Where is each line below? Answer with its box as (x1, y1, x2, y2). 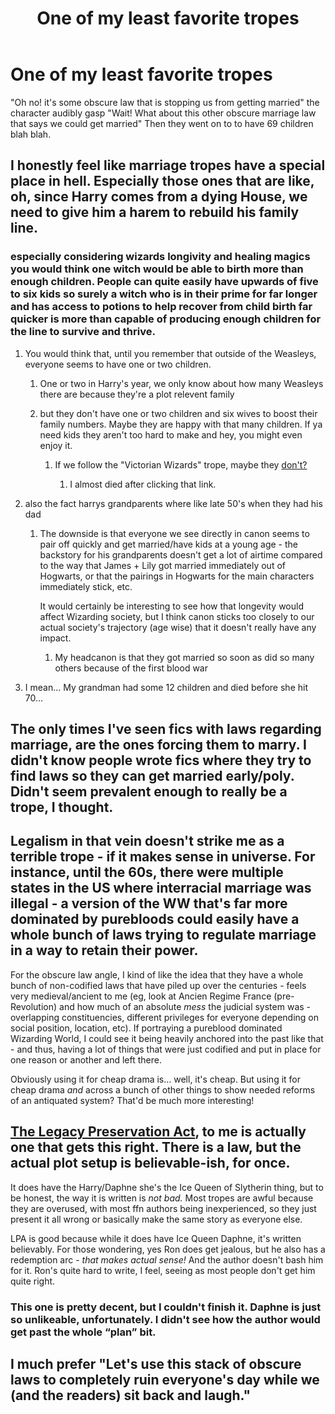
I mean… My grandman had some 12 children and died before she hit (24, 681, 308, 693)
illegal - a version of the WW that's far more (10, 895, 288, 912)
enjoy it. (39, 439, 73, 451)
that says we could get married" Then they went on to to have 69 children (10, 117, 314, 129)
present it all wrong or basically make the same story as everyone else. (10, 1213, 303, 1225)
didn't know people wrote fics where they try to (10, 752, 312, 769)
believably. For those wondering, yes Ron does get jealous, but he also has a (10, 1243, 326, 1255)
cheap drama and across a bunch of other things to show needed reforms (10, 1083, 316, 1096)
